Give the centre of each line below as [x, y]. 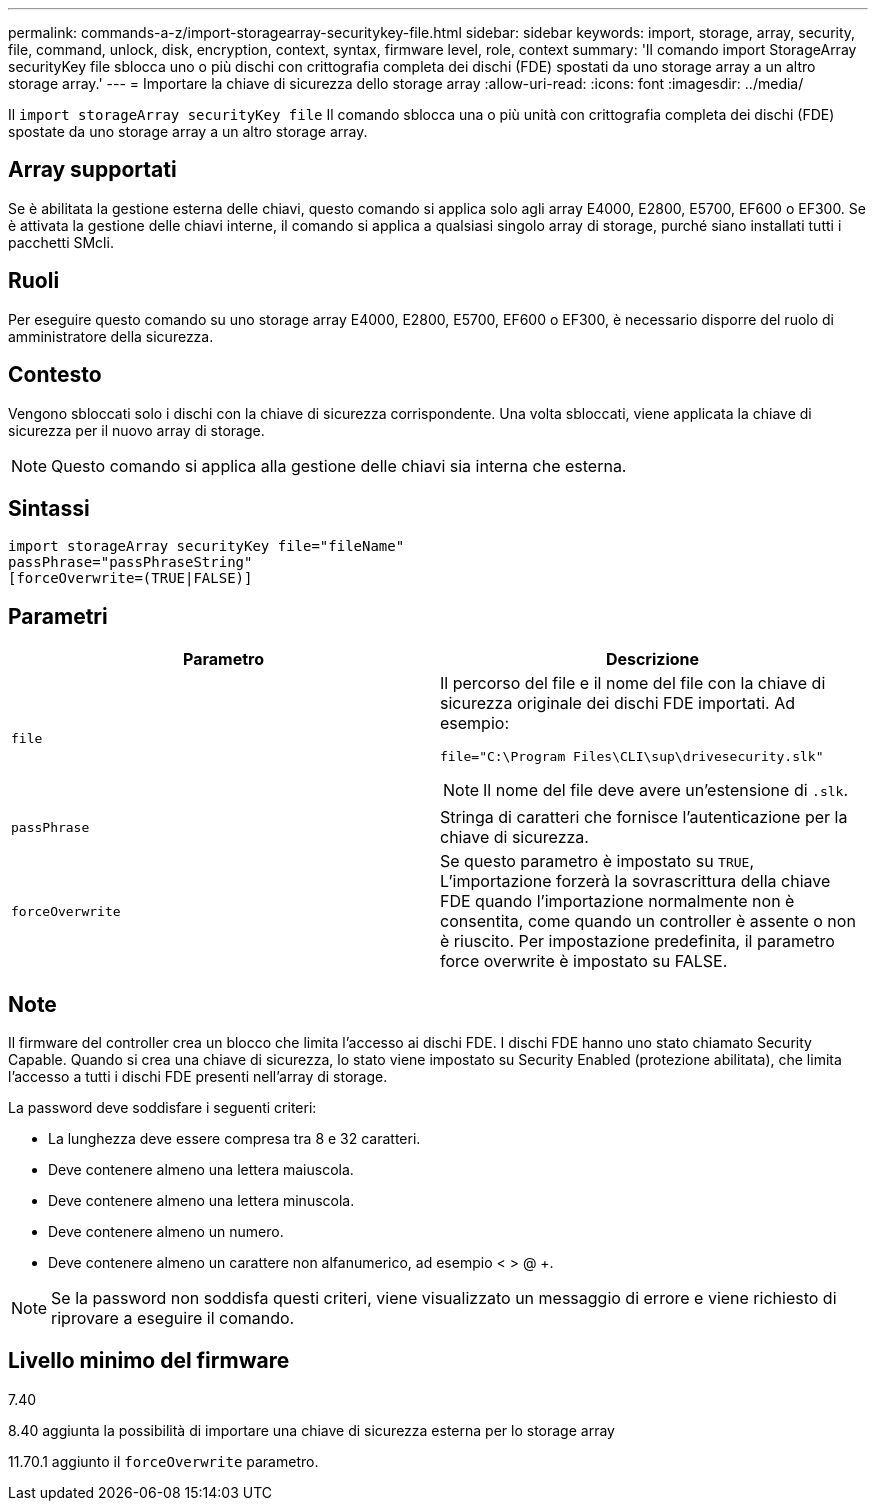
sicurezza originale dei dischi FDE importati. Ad [618, 703]
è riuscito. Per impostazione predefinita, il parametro [637, 941]
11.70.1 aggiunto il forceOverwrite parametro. [163, 1461]
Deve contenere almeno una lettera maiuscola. [201, 1170]
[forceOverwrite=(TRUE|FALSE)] [130, 578]
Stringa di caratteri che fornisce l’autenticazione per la [644, 817]
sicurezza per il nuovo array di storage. [136, 430]
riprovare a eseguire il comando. [173, 1318]
